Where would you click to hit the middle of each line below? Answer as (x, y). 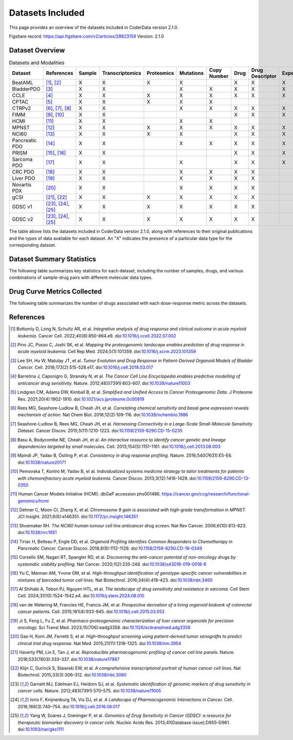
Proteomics (160, 73)
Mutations (192, 73)
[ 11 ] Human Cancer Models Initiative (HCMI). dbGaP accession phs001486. (86, 494)
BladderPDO (26, 89)
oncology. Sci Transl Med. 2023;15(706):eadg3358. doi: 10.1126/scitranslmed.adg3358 (104, 627)
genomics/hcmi (33, 501)
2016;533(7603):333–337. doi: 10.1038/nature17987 (69, 659)
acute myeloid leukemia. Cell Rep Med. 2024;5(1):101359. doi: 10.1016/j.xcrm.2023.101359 (107, 352)
